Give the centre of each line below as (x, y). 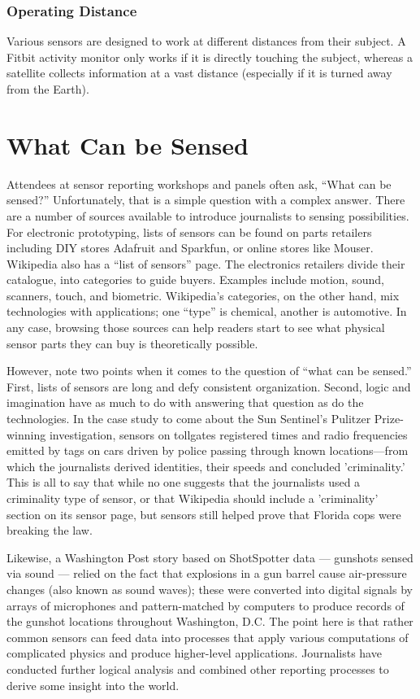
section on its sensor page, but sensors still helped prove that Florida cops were (204, 514)
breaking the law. (50, 530)
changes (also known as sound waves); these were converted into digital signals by (210, 589)
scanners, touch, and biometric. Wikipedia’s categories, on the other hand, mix (203, 295)
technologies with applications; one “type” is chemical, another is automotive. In (207, 311)
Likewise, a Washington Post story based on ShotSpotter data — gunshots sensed (210, 557)
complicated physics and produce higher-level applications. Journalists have (194, 653)
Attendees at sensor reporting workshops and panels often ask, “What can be (199, 183)
